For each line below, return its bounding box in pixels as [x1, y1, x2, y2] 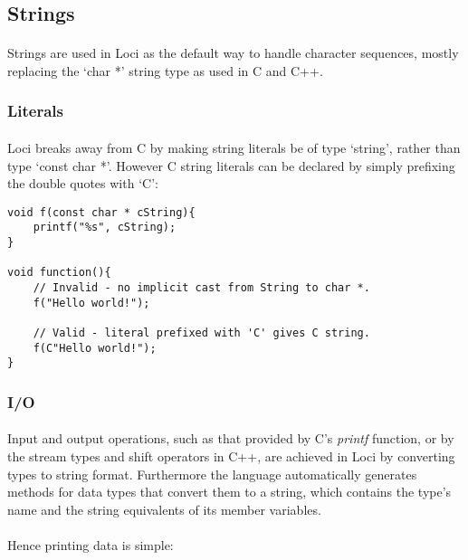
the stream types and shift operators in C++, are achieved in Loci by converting [7, 447, 455, 466]
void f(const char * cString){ [7, 205, 196, 219]
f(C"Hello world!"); [33, 341, 157, 355]
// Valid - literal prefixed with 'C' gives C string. [33, 327, 370, 340]
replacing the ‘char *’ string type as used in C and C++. [7, 61, 323, 80]
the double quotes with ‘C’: [7, 174, 158, 193]
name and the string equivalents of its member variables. [7, 499, 321, 518]
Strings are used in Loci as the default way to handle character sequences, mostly [7, 43, 459, 62]
